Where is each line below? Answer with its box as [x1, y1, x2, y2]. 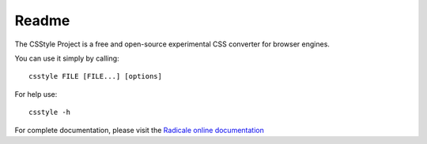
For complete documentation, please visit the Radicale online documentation [14, 125, 264, 135]
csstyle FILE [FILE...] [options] [28, 72, 162, 81]
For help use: [14, 89, 58, 98]
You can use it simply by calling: [14, 54, 119, 63]
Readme [14, 12, 70, 29]
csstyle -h [28, 108, 71, 117]
